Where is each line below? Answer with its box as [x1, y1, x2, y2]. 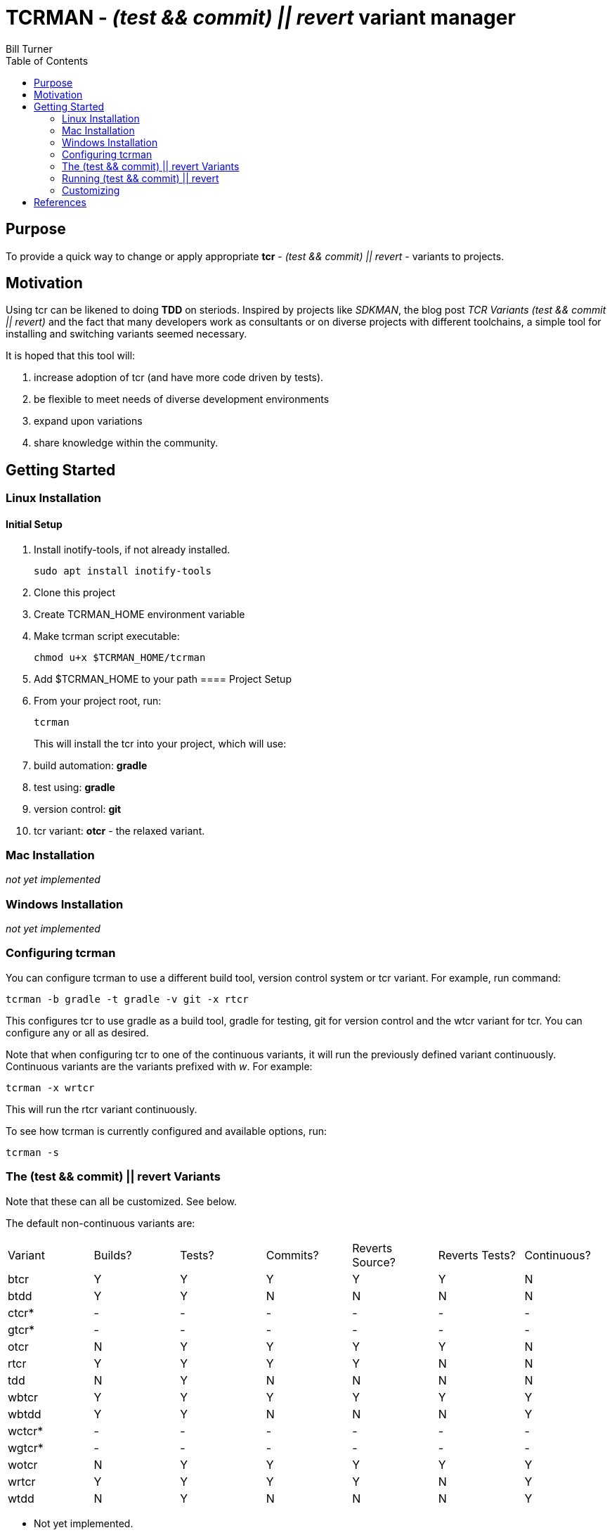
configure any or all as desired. [6, 1026, 149, 1039]
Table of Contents [6, 54, 89, 67]
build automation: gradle [34, 759, 148, 771]
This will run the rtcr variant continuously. [6, 1103, 197, 1115]
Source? [352, 1254, 396, 1269]
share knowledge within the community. [34, 437, 219, 449]
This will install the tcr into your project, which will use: [34, 737, 287, 750]
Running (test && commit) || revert [62, 172, 219, 184]
